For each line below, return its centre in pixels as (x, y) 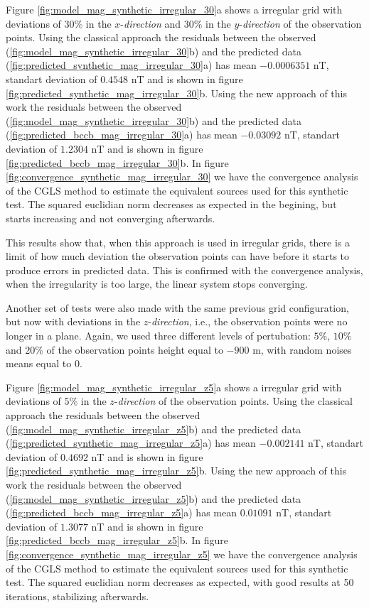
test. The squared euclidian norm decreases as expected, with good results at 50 (180, 582)
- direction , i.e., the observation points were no (248, 321)
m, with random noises (302, 349)
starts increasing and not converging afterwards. (111, 218)
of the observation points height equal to (135, 349)
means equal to (39, 363)
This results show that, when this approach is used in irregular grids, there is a (178, 242)
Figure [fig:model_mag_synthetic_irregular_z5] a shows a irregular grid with (174, 387)
